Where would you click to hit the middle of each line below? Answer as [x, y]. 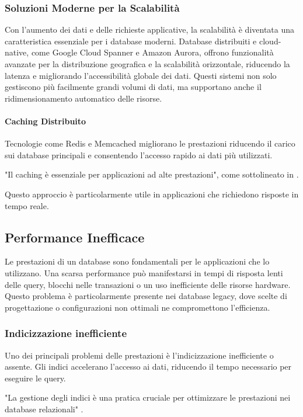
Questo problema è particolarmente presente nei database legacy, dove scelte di [146, 296]
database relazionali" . [44, 409]
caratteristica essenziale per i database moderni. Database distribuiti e [131, 41]
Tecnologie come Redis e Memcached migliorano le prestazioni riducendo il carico [150, 143]
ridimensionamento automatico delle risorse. [83, 98]
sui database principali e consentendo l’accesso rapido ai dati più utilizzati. [139, 154]
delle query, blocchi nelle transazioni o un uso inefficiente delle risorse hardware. [148, 284]
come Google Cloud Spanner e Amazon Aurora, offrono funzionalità [152, 52]
